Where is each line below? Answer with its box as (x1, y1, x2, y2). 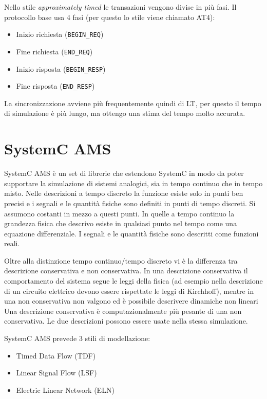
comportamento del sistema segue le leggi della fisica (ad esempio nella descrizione (4, 275, 263, 286)
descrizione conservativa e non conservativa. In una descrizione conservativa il (4, 265, 248, 276)
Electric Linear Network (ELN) (16, 384, 115, 395)
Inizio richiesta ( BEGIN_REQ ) (16, 29, 104, 39)
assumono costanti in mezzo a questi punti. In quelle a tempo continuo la (4, 208, 235, 218)
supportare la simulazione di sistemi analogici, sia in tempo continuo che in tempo (4, 177, 263, 188)
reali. (4, 238, 20, 249)
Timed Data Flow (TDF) (16, 350, 96, 361)
